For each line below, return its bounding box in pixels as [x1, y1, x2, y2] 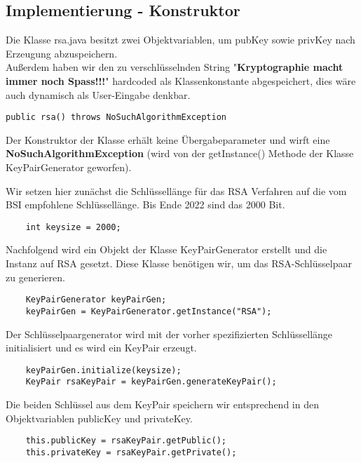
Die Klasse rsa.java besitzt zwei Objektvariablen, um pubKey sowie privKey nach [6, 32, 355, 47]
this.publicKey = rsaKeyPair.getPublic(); [25, 436, 226, 446]
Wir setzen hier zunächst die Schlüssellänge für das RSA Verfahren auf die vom [6, 183, 347, 198]
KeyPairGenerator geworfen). [6, 160, 132, 175]
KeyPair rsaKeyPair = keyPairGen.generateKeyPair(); [25, 377, 277, 387]
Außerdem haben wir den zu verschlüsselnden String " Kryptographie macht [6, 60, 343, 74]
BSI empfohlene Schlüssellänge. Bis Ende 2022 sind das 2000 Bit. [6, 197, 285, 212]
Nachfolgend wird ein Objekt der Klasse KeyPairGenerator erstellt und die [6, 242, 327, 257]
